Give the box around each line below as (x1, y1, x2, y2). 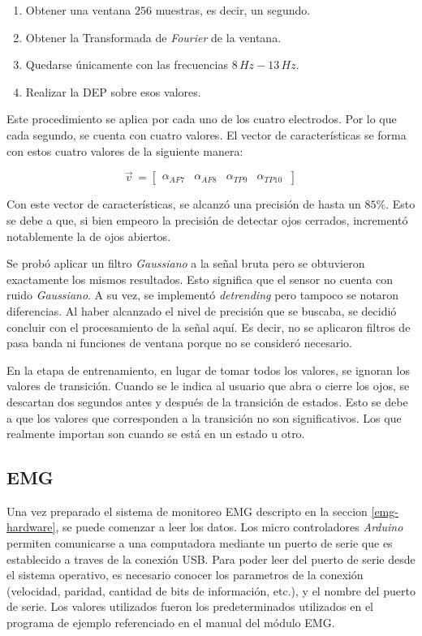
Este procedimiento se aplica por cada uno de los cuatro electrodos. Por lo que (6, 110, 397, 127)
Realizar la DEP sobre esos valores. (25, 83, 201, 100)
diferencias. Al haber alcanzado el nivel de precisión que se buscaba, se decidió (6, 302, 397, 319)
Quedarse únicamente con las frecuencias (25, 56, 228, 73)
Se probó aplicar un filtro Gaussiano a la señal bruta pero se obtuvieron (6, 255, 365, 272)
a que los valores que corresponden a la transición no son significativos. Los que (6, 409, 402, 426)
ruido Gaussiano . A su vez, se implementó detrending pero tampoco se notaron (6, 286, 399, 303)
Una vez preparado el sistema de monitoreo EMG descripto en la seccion (6, 502, 368, 519)
